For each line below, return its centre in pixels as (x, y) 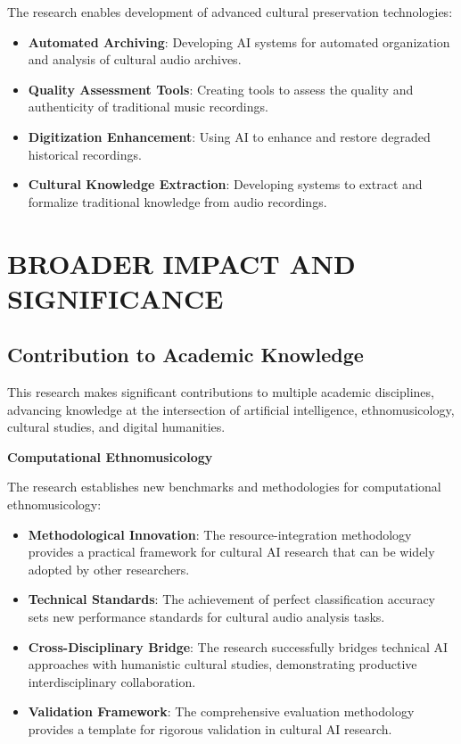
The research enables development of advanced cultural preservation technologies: (230, 12)
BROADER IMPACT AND (181, 263)
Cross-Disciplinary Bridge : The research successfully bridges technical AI (238, 646)
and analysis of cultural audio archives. (135, 59)
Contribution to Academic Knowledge (185, 355)
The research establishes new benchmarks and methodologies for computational (224, 487)
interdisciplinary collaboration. (112, 681)
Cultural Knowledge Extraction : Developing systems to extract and (225, 184)
